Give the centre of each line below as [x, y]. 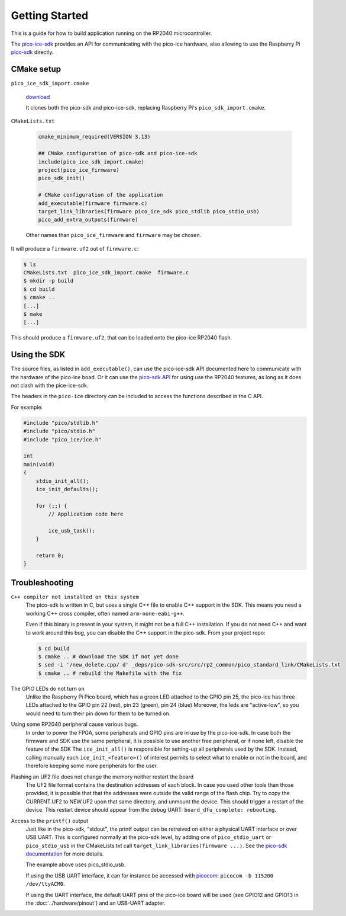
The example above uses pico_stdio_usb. [76, 864]
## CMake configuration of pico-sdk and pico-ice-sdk [118, 153]
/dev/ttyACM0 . [45, 884]
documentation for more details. [65, 854]
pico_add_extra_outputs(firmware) [88, 220]
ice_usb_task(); [72, 531]
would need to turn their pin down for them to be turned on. [98, 713]
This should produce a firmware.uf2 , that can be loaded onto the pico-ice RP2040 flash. [122, 338]
